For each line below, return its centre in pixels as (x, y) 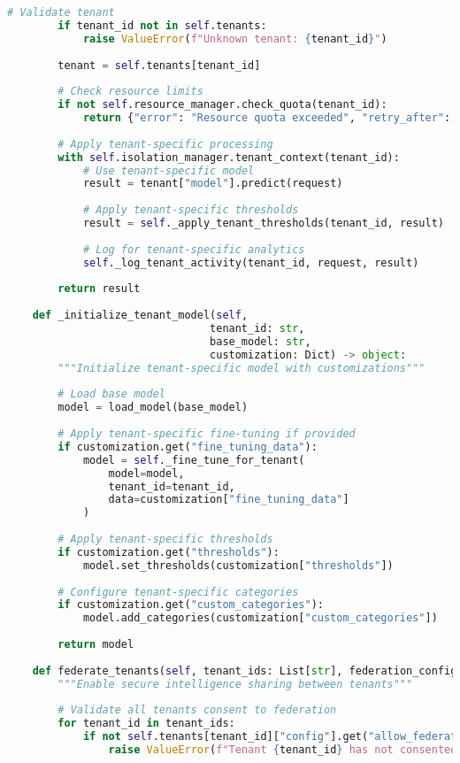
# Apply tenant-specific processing (165, 144)
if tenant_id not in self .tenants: (162, 25)
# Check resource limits (130, 92)
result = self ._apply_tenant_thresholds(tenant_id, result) (264, 223)
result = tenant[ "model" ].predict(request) (213, 184)
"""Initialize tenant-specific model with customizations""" (241, 368)
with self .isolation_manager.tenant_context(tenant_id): (229, 157)
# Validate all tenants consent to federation (197, 710)
